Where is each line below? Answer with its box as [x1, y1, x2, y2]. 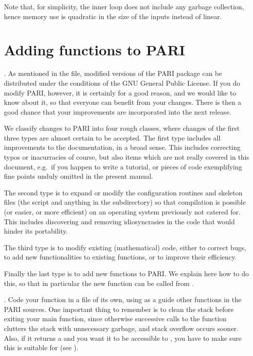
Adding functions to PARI [4, 40, 186, 60]
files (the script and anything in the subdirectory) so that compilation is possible [4, 197, 246, 207]
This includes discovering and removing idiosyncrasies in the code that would [4, 216, 235, 226]
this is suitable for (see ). [4, 342, 79, 353]
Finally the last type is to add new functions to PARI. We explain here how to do [4, 268, 249, 278]
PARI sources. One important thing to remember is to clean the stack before [4, 304, 234, 314]
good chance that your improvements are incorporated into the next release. [4, 106, 232, 117]
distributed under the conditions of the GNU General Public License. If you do [4, 77, 240, 88]
